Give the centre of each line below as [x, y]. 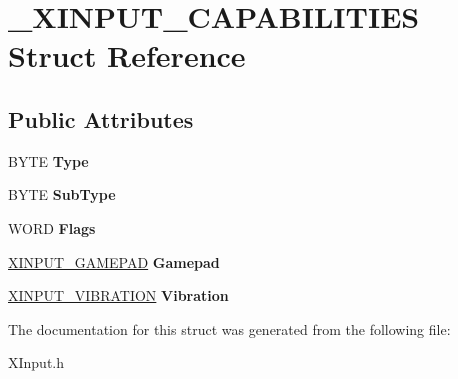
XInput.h [36, 362]
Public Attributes [101, 118]
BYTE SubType [62, 194]
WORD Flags [52, 227]
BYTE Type [48, 160]
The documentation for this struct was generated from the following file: [229, 328]
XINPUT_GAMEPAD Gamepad [114, 261]
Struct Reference [127, 55]
